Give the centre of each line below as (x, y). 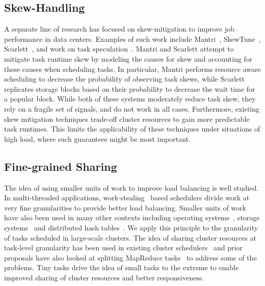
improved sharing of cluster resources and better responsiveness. (104, 277)
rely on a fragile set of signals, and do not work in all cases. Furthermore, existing (132, 108)
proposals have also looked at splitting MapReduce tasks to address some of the (130, 257)
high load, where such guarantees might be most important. (97, 138)
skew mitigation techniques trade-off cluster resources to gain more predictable (127, 119)
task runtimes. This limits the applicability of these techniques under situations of (132, 129)
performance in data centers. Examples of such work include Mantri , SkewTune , (132, 38)
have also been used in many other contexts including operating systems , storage (132, 217)
